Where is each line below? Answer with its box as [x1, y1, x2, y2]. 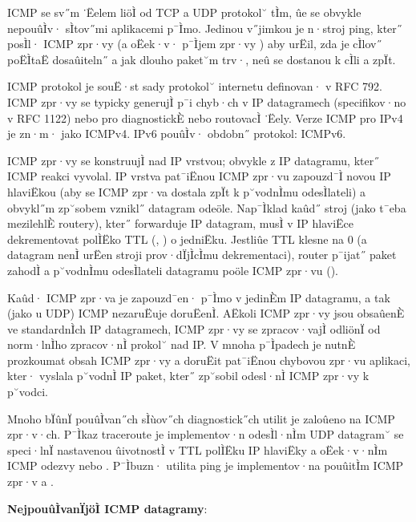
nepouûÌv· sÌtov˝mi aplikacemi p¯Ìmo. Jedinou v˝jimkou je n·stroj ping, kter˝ [7, 19, 402, 36]
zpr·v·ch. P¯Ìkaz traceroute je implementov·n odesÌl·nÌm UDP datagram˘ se [7, 426, 404, 443]
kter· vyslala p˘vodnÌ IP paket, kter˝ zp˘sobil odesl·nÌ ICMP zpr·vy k [7, 367, 370, 384]
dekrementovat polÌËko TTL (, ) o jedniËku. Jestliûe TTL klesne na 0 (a [7, 230, 367, 247]
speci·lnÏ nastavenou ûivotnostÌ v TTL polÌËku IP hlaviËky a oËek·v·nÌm [7, 441, 388, 458]
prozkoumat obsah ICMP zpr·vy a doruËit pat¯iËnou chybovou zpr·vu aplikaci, [7, 351, 410, 368]
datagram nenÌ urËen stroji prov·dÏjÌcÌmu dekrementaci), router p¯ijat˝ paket [7, 246, 397, 263]
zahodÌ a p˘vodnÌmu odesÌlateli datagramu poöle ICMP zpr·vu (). [7, 261, 338, 278]
